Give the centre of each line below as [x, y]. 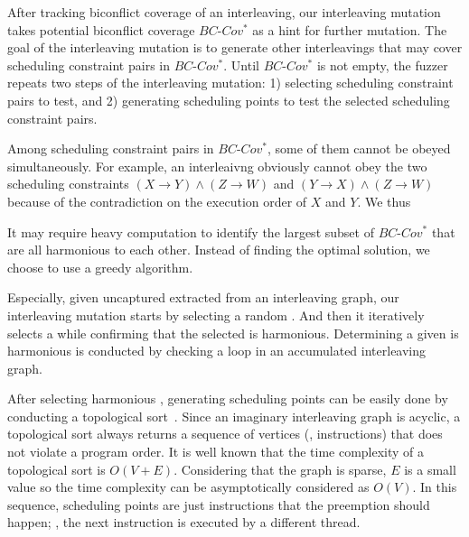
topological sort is [56, 469]
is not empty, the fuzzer [382, 65]
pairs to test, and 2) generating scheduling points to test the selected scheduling [229, 100]
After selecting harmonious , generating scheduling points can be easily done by [228, 398]
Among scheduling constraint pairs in [111, 148]
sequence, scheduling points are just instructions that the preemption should [219, 504]
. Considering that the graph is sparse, [280, 469]
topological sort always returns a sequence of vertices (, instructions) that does [225, 434]
